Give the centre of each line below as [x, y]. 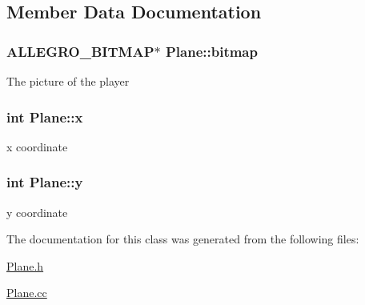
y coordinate [37, 212]
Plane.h [25, 265]
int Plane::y [45, 182]
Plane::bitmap [211, 51]
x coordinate [37, 146]
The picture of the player [68, 81]
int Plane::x [45, 116]
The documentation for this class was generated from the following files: [183, 239]
